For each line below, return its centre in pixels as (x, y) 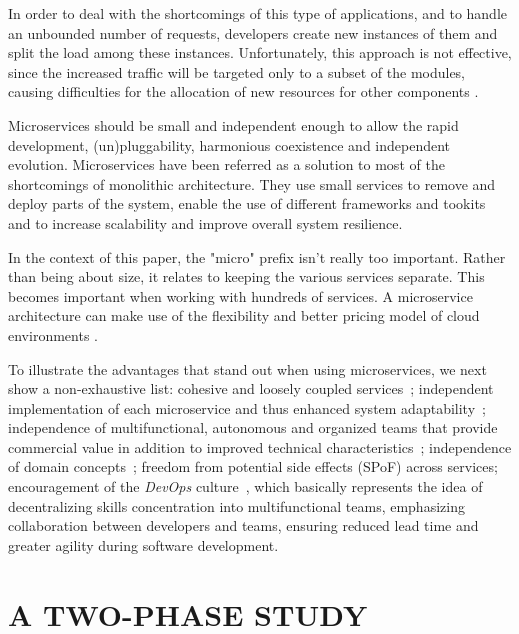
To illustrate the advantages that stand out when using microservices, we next (247, 368)
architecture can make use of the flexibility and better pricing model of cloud (244, 315)
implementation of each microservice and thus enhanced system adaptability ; (247, 407)
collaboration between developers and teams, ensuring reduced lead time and (243, 525)
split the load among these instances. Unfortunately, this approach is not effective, (260, 52)
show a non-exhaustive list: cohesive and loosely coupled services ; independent (251, 388)
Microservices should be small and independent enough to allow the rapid (233, 124)
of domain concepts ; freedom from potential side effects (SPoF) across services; (253, 466)
